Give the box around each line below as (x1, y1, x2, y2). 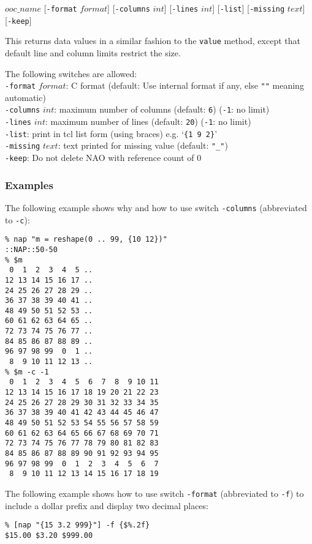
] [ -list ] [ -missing (212, 2, 285, 14)
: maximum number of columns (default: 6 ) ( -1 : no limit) (54, 103, 270, 116)
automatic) (5, 91, 46, 103)
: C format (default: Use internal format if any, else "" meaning (66, 79, 304, 92)
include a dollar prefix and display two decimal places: (5, 499, 208, 512)
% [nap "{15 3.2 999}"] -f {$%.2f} (5, 521, 150, 530)
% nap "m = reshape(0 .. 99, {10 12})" (5, 235, 167, 244)
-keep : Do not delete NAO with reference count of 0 (5, 151, 202, 164)
